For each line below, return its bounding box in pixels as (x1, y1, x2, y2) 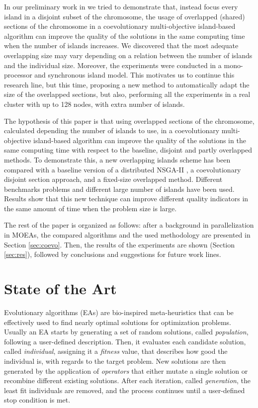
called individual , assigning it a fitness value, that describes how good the (4, 346, 228, 356)
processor (4, 70, 32, 80)
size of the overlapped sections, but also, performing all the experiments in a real (4, 89, 251, 99)
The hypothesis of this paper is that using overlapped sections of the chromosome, (4, 115, 255, 126)
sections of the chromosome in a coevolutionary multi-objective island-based (4, 21, 236, 31)
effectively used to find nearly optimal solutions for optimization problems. (4, 317, 232, 327)
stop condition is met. (4, 395, 71, 405)
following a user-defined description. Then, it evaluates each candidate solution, (4, 336, 246, 346)
